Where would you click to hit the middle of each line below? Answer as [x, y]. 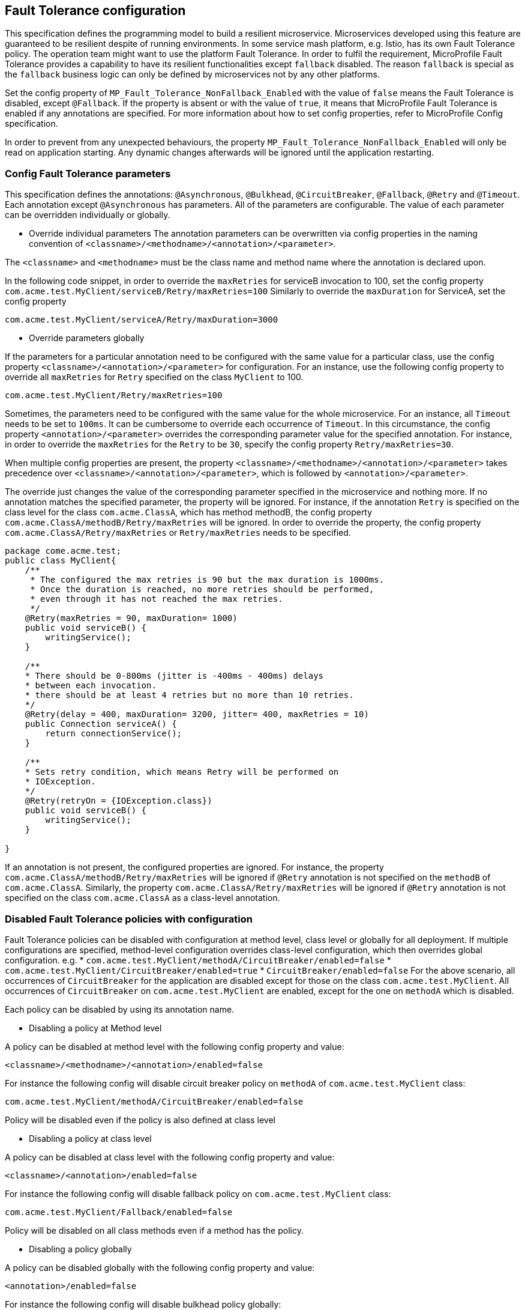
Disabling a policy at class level [90, 1138]
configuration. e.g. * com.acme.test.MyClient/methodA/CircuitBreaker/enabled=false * [198, 960]
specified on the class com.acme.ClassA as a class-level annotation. [142, 898]
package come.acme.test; [63, 551]
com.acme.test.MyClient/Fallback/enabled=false [119, 1212]
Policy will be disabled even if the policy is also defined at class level [140, 1120]
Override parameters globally [87, 338]
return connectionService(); [114, 734]
